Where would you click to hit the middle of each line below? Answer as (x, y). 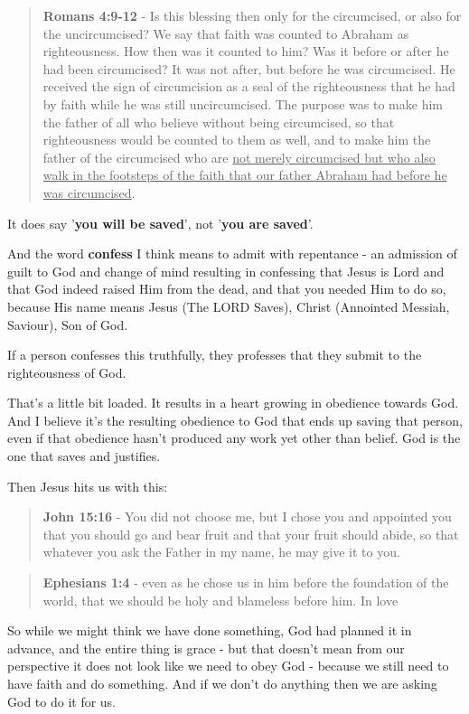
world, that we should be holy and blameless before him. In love (220, 600)
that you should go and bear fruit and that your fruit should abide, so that (251, 534)
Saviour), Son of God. (68, 324)
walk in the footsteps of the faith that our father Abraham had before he (245, 175)
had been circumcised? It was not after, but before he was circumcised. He (249, 68)
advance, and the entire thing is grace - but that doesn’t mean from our (206, 648)
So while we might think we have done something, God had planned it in (210, 630)
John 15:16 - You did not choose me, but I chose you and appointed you (247, 517)
